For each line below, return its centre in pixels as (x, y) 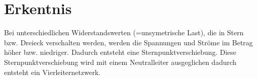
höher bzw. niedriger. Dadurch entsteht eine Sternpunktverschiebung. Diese (120, 52)
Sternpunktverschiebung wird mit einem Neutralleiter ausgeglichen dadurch (120, 62)
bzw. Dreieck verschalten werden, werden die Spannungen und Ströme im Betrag (128, 42)
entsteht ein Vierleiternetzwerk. (52, 72)
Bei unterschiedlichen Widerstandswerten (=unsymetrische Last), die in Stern (124, 32)
